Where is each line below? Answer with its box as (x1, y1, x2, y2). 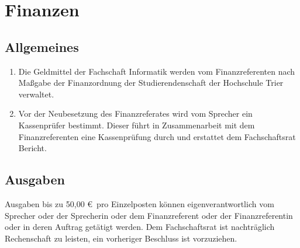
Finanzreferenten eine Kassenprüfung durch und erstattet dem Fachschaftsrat (18, 130, 296, 142)
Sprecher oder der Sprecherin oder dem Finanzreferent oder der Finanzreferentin (5, 209, 293, 221)
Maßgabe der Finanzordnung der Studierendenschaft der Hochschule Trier (18, 76, 284, 89)
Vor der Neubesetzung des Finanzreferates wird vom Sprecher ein (18, 107, 253, 120)
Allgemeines (5, 37, 79, 55)
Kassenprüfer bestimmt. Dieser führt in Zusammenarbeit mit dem (18, 118, 255, 131)
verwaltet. (18, 88, 54, 100)
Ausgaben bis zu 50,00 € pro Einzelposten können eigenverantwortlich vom (5, 197, 274, 209)
